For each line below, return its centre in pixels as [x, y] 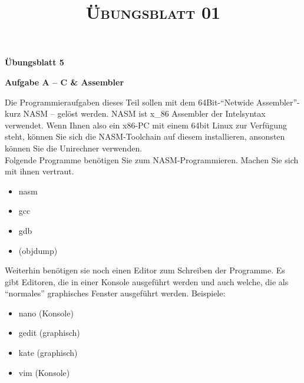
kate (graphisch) [48, 353]
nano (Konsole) [46, 313]
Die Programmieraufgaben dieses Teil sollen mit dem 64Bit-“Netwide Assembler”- [152, 102]
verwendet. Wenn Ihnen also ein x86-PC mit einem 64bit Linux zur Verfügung [146, 125]
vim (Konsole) [44, 372]
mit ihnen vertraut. [39, 171]
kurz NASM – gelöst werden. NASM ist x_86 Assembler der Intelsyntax [135, 113]
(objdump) [38, 250]
